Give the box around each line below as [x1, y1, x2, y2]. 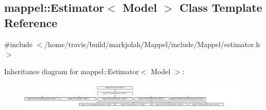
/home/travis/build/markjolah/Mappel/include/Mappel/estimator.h [44, 38, 260, 49]
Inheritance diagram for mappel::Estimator [4, 65, 139, 76]
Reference [4, 14, 57, 30]
